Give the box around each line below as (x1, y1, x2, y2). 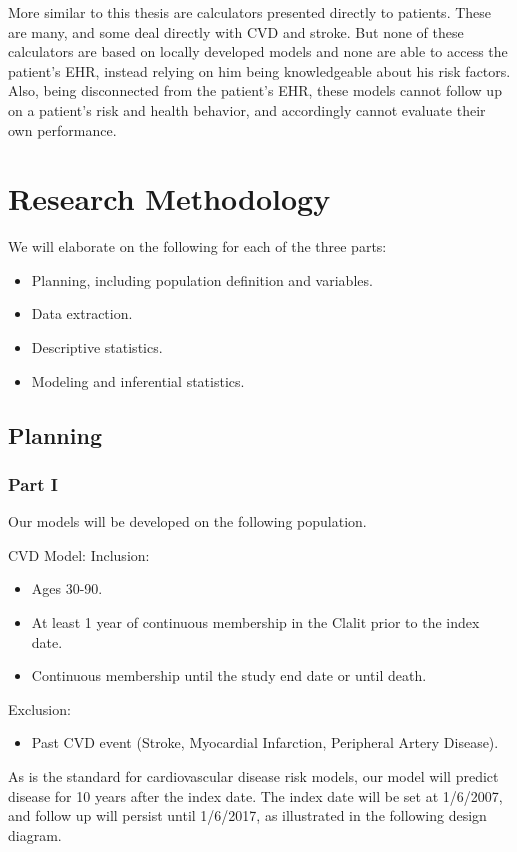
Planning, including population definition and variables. (31, 269, 373, 290)
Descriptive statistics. (31, 337, 163, 358)
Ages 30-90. (31, 578, 103, 599)
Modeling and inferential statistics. (31, 370, 245, 391)
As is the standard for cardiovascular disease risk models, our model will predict (8, 766, 499, 786)
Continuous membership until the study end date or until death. (31, 665, 427, 686)
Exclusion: (8, 698, 71, 719)
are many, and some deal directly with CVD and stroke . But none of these (8, 21, 464, 42)
